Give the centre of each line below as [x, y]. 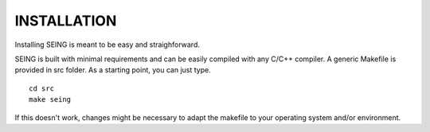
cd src [42, 88]
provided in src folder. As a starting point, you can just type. [113, 70]
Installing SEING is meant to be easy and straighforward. [107, 45]
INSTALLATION [66, 21]
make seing [50, 100]
